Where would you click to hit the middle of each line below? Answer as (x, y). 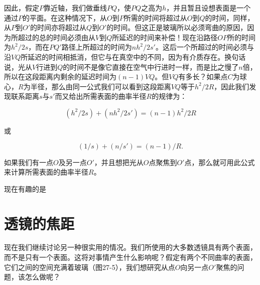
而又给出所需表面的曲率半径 (101, 96)
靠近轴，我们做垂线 (75, 8)
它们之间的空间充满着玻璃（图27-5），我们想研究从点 (90, 267)
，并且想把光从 (119, 162)
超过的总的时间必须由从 (56, 37)
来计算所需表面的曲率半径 (46, 172)
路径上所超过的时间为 (97, 47)
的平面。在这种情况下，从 (65, 17)
